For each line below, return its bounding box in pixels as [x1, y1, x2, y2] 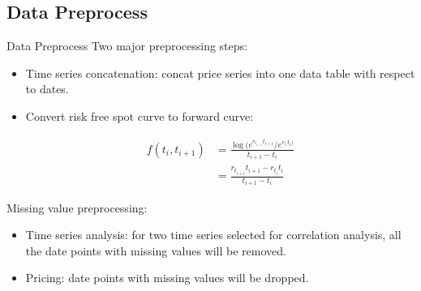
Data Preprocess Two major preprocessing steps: [6, 37, 247, 54]
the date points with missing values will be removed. [25, 242, 286, 259]
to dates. [25, 80, 69, 97]
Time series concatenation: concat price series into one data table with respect [25, 64, 415, 81]
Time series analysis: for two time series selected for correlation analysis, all [25, 226, 402, 243]
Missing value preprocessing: [6, 199, 148, 216]
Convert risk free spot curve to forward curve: [25, 107, 254, 124]
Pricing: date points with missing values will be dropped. [25, 269, 309, 286]
